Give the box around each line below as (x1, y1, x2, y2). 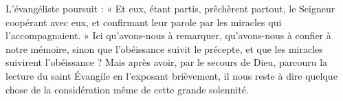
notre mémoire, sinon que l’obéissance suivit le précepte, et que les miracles (5, 41, 323, 56)
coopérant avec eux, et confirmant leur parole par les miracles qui (5, 14, 282, 29)
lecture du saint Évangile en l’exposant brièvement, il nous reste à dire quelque (5, 68, 338, 82)
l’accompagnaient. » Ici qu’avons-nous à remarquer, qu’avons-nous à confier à (5, 28, 331, 43)
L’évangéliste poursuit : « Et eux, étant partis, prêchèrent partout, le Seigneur (5, 1, 335, 15)
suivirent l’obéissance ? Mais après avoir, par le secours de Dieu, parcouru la (5, 55, 328, 69)
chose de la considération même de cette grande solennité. (5, 82, 249, 96)
